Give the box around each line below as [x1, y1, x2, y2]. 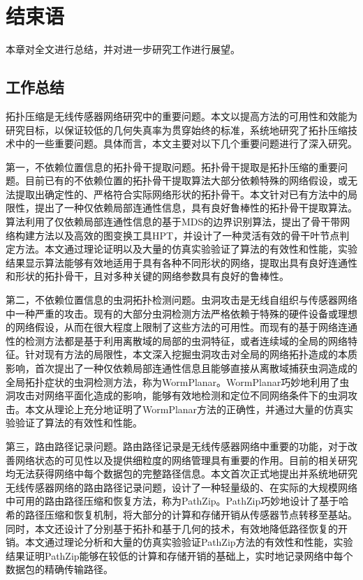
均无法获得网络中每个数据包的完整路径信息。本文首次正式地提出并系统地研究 [6, 466, 357, 481]
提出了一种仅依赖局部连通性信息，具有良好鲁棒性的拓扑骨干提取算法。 [34, 200, 357, 215]
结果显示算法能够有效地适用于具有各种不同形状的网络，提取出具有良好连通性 [6, 255, 357, 269]
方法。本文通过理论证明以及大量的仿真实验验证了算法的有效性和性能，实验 [15, 241, 357, 256]
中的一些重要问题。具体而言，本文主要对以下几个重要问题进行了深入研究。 [15, 136, 357, 151]
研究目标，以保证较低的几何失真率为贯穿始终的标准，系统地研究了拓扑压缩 [6, 122, 348, 137]
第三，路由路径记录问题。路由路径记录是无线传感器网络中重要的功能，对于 [6, 438, 348, 453]
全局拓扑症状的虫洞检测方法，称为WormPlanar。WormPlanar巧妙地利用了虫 [6, 374, 350, 389]
